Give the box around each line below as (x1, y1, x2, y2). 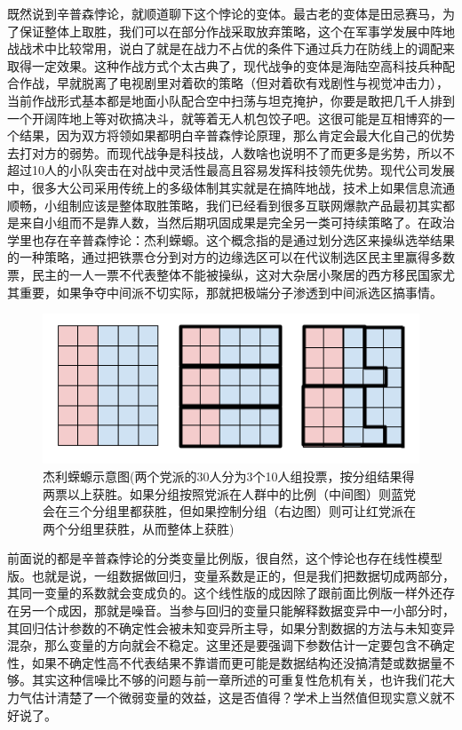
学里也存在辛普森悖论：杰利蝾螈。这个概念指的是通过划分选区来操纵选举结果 (7, 230, 455, 249)
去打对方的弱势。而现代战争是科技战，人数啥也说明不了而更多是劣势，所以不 (7, 143, 455, 162)
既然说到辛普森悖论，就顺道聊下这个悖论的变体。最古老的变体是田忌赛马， (7, 4, 442, 22)
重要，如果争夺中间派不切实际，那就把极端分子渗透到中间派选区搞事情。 (19, 282, 442, 301)
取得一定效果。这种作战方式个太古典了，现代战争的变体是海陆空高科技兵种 (7, 56, 442, 75)
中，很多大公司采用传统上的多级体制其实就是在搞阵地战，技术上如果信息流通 (7, 178, 455, 196)
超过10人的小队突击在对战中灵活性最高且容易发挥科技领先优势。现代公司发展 (7, 161, 455, 179)
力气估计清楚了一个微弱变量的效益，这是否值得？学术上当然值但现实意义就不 (7, 688, 455, 707)
